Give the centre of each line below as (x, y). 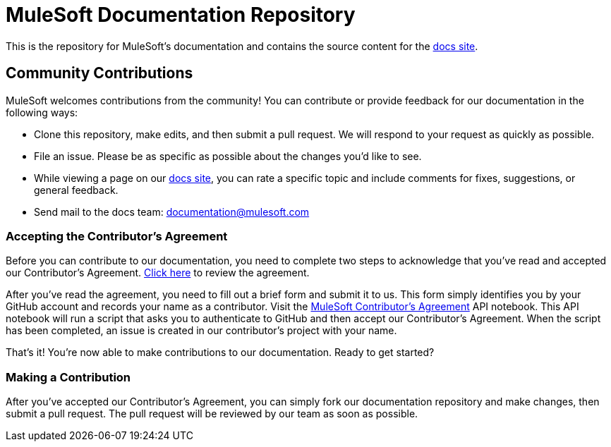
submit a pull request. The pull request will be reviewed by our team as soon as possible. (212, 414)
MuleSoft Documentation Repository (181, 15)
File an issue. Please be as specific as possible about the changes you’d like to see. (228, 156)
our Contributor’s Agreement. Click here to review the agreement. (158, 273)
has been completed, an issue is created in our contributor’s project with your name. (201, 331)
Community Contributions (99, 73)
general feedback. (76, 190)
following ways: (42, 112)
